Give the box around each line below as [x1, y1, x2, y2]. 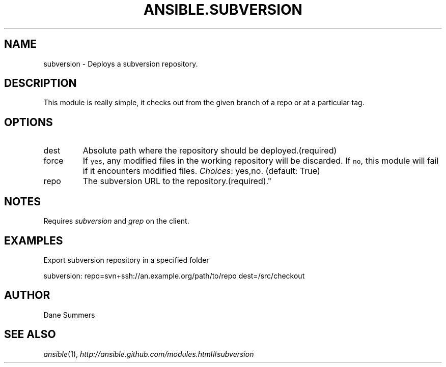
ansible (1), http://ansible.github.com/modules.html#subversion [43, 349, 254, 358]
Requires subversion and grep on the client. [43, 217, 189, 226]
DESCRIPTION [4, 77, 77, 90]
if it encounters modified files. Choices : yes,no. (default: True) [82, 166, 320, 176]
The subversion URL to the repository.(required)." [82, 176, 272, 187]
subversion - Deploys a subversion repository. [43, 59, 198, 68]
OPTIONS [4, 115, 53, 129]
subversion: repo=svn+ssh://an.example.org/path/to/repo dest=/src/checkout [43, 271, 305, 280]
